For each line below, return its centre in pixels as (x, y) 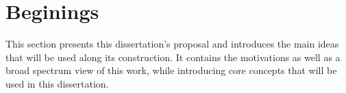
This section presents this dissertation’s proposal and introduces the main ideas (172, 44)
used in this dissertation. (57, 83)
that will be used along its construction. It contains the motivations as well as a (173, 57)
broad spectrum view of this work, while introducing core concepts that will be (171, 70)
